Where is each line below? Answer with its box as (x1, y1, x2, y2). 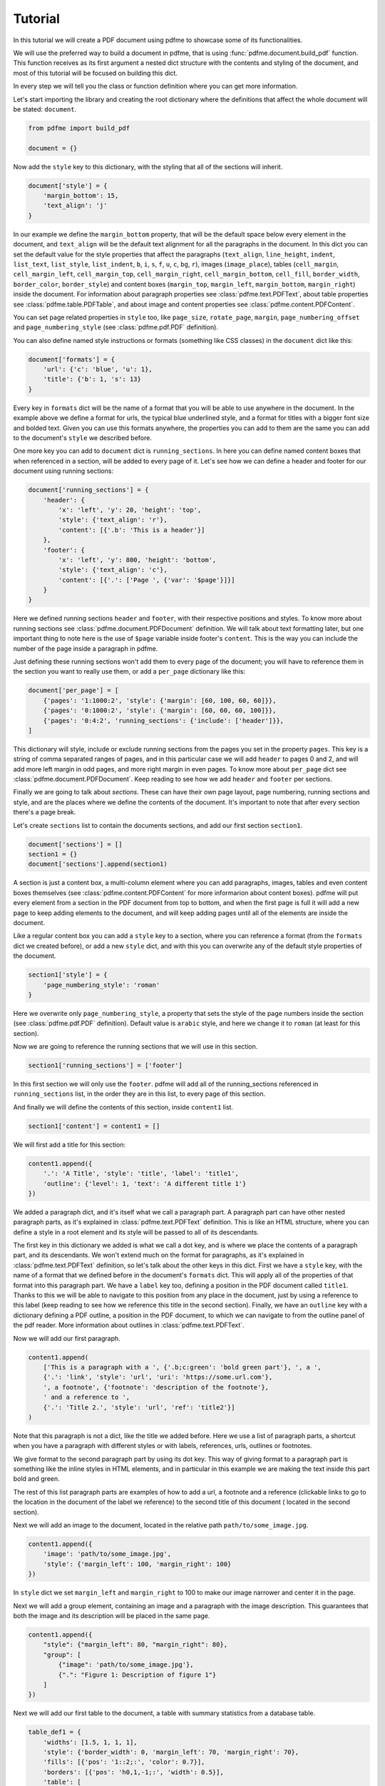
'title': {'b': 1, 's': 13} (43, 375, 142, 384)
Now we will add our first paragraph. (13, 1334, 120, 1342)
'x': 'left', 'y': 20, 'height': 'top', (58, 506, 202, 514)
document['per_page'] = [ (28, 687, 119, 694)
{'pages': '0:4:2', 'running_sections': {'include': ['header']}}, (43, 717, 284, 724)
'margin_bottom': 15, (43, 191, 119, 200)
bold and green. (13, 1475, 60, 1483)
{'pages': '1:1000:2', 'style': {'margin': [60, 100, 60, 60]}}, (43, 697, 277, 704)
